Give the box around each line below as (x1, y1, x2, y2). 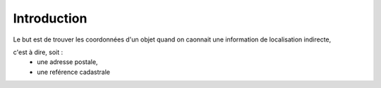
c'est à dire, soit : (13, 48, 64, 56)
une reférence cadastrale (37, 68, 111, 76)
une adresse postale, (37, 58, 98, 66)
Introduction (13, 11, 87, 26)
